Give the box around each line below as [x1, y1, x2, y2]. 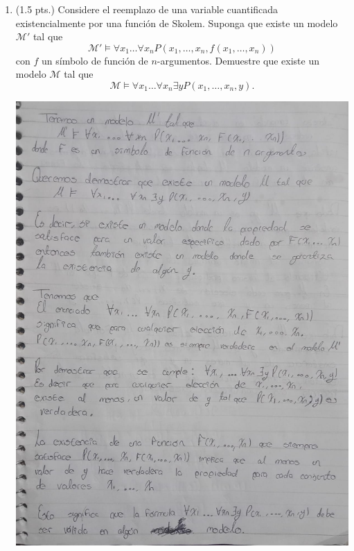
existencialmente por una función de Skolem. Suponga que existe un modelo [15, 15, 338, 30]
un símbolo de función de [42, 53, 148, 67]
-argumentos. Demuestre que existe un [157, 53, 319, 67]
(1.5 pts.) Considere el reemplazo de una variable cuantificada [15, 2, 278, 16]
